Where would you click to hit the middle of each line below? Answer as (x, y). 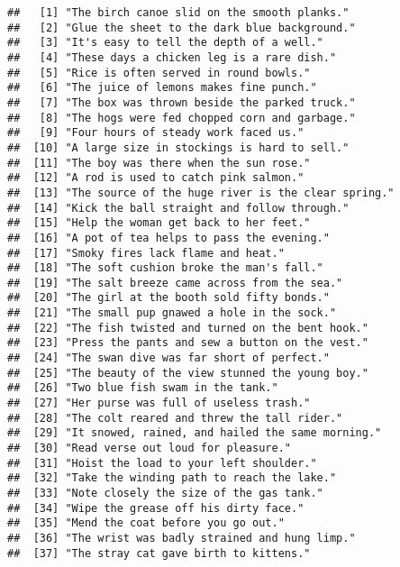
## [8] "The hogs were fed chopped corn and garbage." (182, 118)
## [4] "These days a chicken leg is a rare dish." (172, 57)
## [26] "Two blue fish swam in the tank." (143, 388)
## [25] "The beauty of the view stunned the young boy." (188, 373)
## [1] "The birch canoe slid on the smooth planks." (178, 13)
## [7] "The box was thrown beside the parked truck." (182, 102)
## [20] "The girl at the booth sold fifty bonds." (168, 298)
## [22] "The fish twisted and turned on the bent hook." (188, 328)
